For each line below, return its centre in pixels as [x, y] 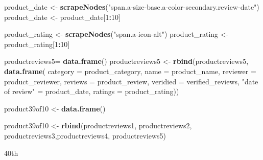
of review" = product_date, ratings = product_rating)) [92, 91]
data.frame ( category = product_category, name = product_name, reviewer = [130, 71]
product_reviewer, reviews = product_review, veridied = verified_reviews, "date [131, 81]
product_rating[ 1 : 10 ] [37, 44]
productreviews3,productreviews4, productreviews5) [85, 135]
